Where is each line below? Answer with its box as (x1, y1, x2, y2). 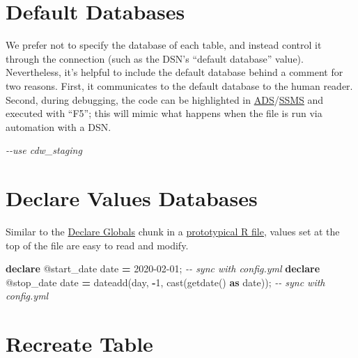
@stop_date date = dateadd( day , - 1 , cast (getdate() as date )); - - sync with (6, 274, 325, 289)
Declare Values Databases (6, 184, 258, 212)
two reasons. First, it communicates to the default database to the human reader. (6, 78, 353, 93)
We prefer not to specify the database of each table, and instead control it (6, 38, 322, 52)
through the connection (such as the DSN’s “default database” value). (6, 51, 304, 65)
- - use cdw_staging (6, 143, 82, 157)
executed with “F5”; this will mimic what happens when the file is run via (6, 106, 322, 120)
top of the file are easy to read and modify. (6, 238, 189, 252)
